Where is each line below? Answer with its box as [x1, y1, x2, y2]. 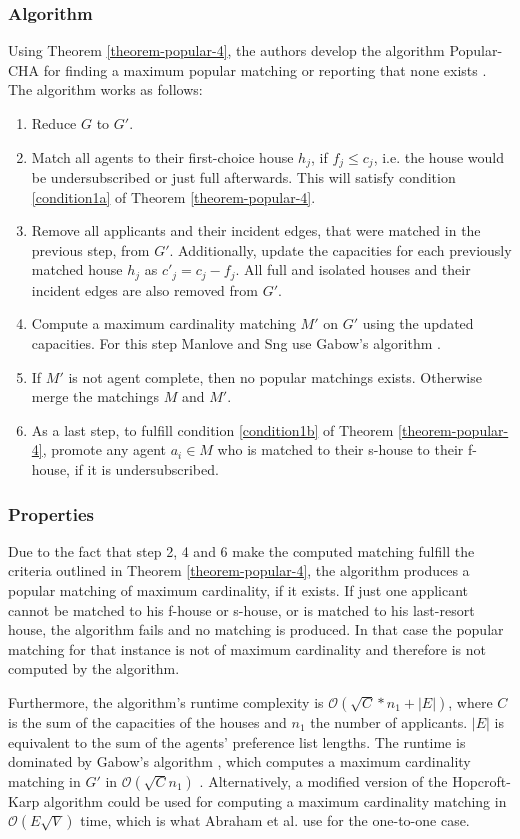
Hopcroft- [452, 770, 511, 791]
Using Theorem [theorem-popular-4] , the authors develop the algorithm [8, 40, 445, 61]
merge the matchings [31, 386, 160, 407]
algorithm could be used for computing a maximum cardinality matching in [43, 790, 507, 811]
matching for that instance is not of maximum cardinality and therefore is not [8, 638, 486, 659]
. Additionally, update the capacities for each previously [169, 239, 512, 260]
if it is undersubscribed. [74, 459, 219, 480]
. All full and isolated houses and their [235, 259, 471, 280]
